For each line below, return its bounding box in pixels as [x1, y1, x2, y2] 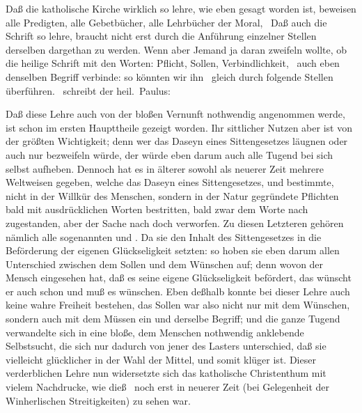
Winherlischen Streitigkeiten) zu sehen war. [6, 393, 191, 407]
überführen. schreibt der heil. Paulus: [6, 83, 171, 98]
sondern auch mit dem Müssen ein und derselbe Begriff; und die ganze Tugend [6, 311, 340, 326]
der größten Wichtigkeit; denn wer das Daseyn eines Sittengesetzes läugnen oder [6, 134, 348, 148]
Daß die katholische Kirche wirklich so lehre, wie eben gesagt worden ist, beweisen [6, 1, 356, 15]
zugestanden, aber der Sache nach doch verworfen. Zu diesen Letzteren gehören [6, 215, 344, 230]
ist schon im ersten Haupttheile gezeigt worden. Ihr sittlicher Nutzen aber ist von [6, 120, 352, 134]
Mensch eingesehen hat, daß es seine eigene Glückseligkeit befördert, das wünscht [6, 270, 352, 285]
